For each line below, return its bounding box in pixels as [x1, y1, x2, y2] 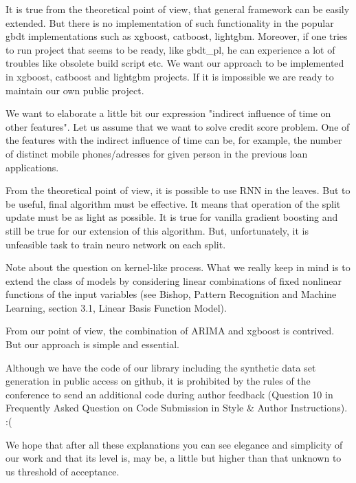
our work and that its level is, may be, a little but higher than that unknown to [5, 451, 342, 465]
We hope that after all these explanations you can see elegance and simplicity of [5, 437, 343, 451]
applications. [5, 160, 59, 174]
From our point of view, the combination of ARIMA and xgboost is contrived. [5, 323, 335, 338]
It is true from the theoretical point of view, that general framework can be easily [5, 2, 350, 16]
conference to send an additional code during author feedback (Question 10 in [5, 387, 333, 401]
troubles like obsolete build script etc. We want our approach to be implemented [5, 56, 344, 70]
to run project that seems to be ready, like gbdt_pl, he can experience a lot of [5, 42, 335, 56]
